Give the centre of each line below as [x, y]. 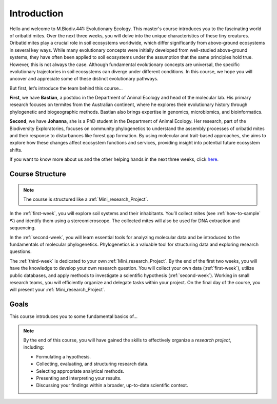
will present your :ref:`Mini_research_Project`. [57, 290]
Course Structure [38, 174]
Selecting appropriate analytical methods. [80, 371]
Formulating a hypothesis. [64, 356]
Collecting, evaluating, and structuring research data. [92, 364]
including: [34, 347]
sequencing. [23, 228]
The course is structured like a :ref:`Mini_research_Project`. [86, 199]
